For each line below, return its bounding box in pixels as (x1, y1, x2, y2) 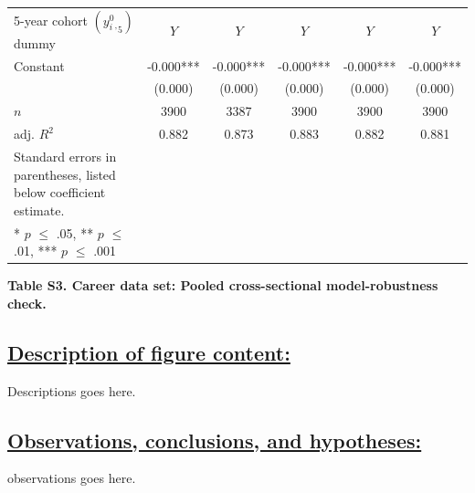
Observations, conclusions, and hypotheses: (7, 425, 422, 454)
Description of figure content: (7, 338, 290, 366)
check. (7, 293, 47, 312)
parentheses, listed (14, 164, 116, 184)
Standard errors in (14, 146, 117, 165)
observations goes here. (7, 468, 136, 488)
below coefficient (14, 183, 106, 202)
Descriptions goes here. (7, 381, 136, 400)
